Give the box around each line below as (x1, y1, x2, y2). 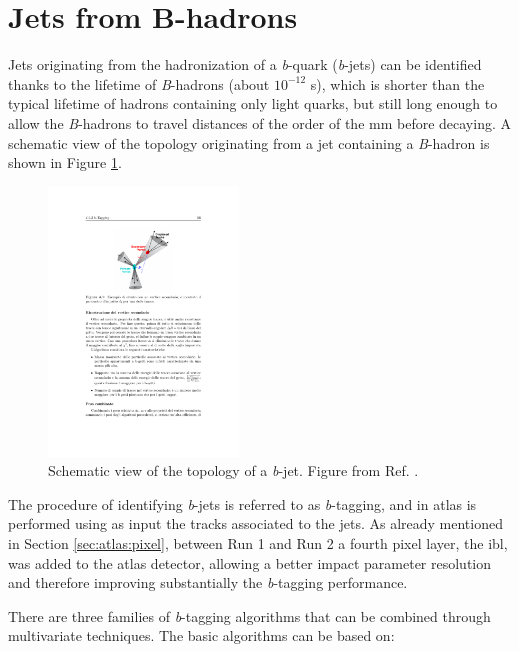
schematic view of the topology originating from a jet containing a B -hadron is (8, 132, 490, 153)
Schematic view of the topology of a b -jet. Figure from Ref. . (48, 460, 419, 481)
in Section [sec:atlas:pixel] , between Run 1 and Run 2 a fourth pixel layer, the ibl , (8, 532, 508, 553)
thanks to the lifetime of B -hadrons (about (8, 73, 270, 94)
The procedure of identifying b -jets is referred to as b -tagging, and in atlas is (8, 493, 477, 514)
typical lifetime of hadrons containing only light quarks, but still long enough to (8, 93, 498, 114)
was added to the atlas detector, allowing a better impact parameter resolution (8, 552, 492, 573)
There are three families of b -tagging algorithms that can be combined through (8, 605, 491, 626)
